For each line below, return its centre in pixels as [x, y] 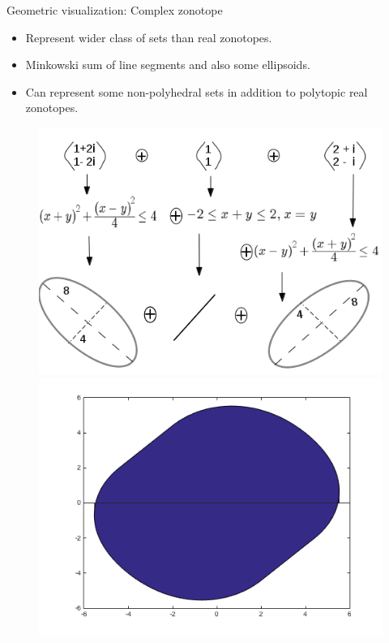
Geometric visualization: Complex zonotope [115, 10]
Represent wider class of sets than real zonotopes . [149, 37]
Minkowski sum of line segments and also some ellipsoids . [168, 65]
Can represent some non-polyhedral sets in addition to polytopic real [197, 91]
